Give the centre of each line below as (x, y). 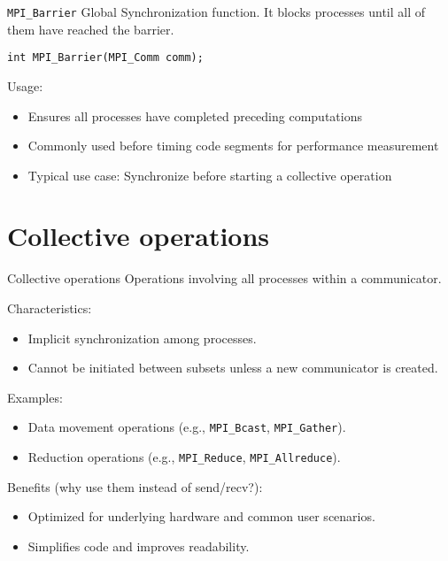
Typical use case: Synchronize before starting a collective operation (210, 175)
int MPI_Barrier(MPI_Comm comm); (105, 58)
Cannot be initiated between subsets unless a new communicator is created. (233, 368)
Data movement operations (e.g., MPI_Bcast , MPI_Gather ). (187, 427)
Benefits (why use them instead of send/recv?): (135, 486)
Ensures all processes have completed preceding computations (195, 115)
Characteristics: (50, 308)
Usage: (25, 85)
